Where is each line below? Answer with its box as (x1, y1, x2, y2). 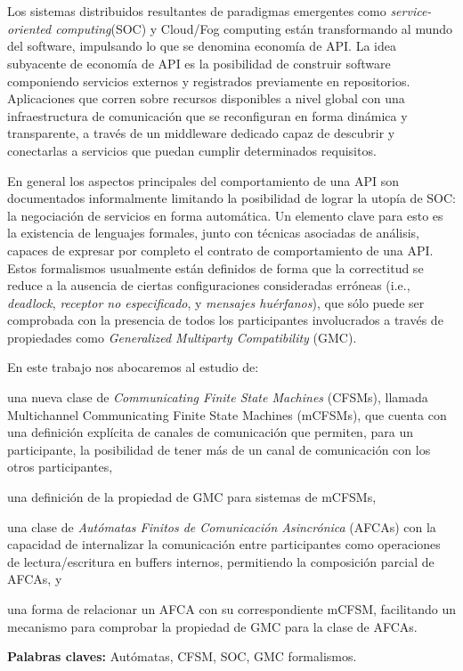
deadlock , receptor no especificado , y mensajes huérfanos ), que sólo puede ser (7, 293, 425, 311)
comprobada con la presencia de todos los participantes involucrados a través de (7, 311, 443, 329)
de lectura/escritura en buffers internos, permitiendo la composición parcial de (7, 552, 435, 570)
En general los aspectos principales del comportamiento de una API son (7, 171, 399, 190)
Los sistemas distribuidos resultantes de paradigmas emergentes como (7, 2, 386, 20)
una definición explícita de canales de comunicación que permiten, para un (7, 423, 413, 441)
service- (390, 2, 432, 20)
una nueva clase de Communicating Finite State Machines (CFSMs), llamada (7, 388, 428, 407)
